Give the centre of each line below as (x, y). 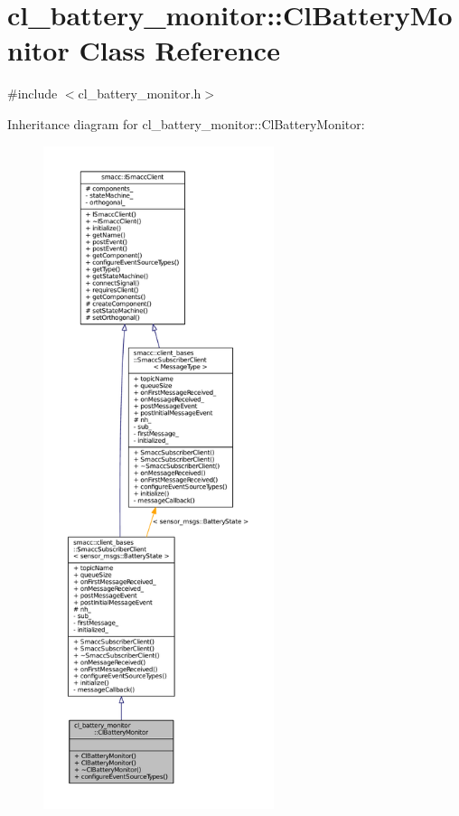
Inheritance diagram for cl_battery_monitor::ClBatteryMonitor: (186, 123)
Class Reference (179, 50)
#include (33, 94)
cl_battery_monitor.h (140, 94)
